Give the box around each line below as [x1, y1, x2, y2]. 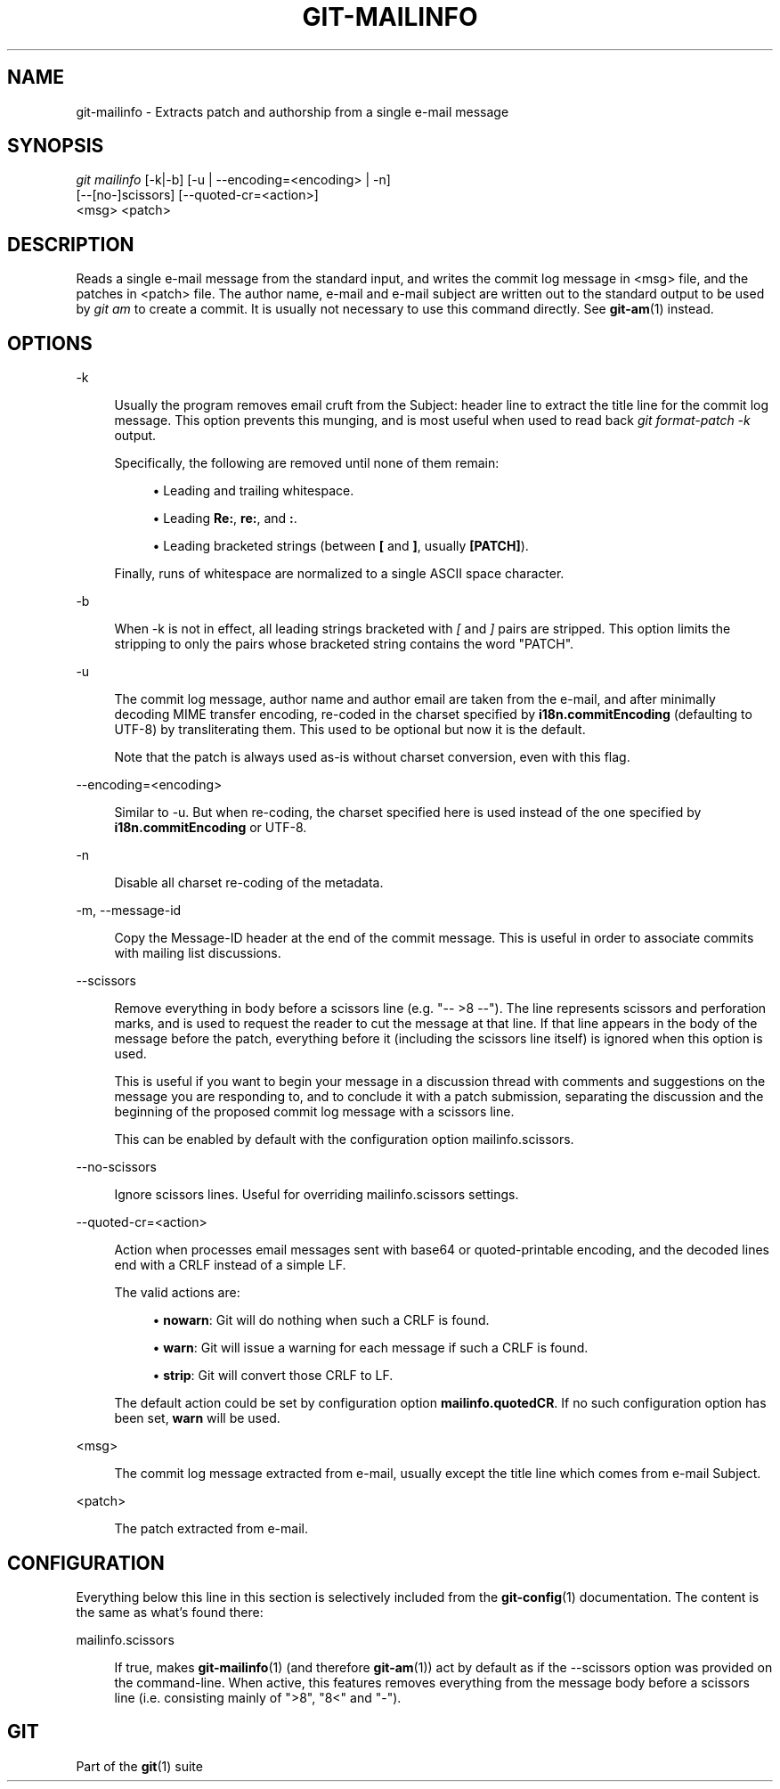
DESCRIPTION [7, 233, 134, 256]
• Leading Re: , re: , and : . [152, 511, 297, 527]
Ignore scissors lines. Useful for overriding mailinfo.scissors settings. [114, 1187, 519, 1203]
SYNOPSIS [7, 135, 104, 158]
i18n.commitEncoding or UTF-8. [114, 820, 307, 836]
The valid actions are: [114, 1285, 240, 1301]
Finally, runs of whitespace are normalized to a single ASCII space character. [114, 566, 565, 582]
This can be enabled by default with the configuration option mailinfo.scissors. [114, 1131, 574, 1148]
